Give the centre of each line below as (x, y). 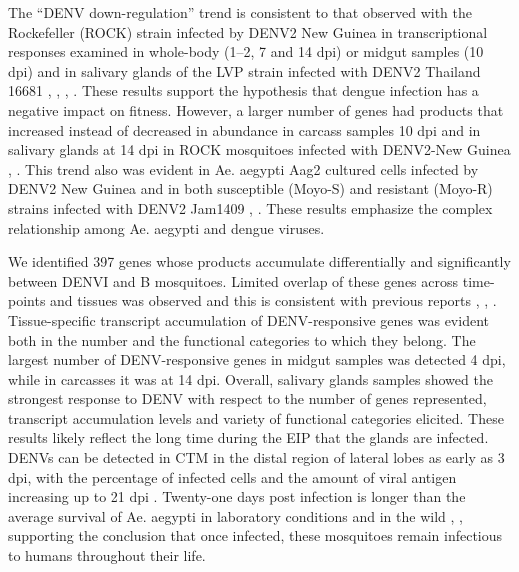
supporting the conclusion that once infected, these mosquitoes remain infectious (255, 535)
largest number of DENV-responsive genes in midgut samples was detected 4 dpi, (257, 359)
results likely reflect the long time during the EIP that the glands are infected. (248, 437)
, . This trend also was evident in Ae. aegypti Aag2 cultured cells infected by (243, 168)
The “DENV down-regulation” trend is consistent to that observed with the (240, 12)
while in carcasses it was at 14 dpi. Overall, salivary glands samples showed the (250, 378)
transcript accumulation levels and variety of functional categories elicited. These (256, 417)
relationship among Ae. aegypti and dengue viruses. (166, 227)
